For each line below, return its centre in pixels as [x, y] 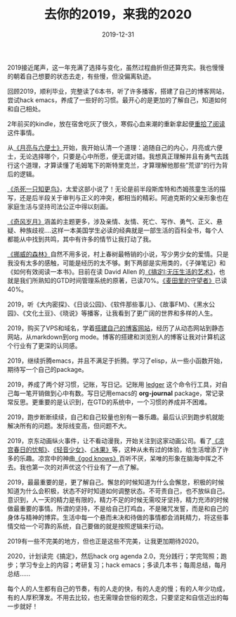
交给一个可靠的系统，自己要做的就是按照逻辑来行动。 [90, 526]
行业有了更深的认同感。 [47, 345]
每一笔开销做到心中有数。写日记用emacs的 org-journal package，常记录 [119, 393]
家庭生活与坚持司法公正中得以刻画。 [60, 206]
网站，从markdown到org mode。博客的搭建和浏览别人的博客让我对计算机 [113, 337]
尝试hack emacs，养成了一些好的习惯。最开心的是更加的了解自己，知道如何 [117, 100]
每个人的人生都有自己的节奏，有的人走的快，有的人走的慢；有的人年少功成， [118, 588]
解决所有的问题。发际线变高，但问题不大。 [69, 425]
